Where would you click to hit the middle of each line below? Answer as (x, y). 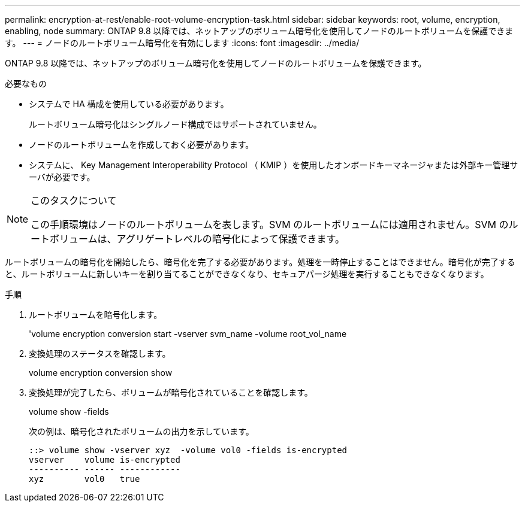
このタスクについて (74, 201)
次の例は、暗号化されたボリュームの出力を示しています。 (141, 431)
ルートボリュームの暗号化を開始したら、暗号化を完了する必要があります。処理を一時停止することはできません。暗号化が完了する (260, 262)
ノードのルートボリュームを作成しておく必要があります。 (141, 145)
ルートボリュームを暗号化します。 (96, 315)
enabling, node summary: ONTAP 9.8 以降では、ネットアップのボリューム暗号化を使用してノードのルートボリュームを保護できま (259, 31)
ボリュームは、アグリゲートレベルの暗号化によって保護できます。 (197, 239)
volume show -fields (69, 412)
